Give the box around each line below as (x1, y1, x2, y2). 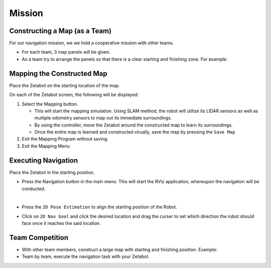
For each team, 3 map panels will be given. (22, 49, 110, 55)
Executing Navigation (9, 156, 78, 165)
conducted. (22, 186, 46, 192)
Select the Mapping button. (22, 101, 78, 107)
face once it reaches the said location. (22, 220, 101, 226)
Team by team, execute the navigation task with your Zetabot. (22, 253, 150, 259)
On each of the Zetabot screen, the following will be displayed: (9, 92, 139, 98)
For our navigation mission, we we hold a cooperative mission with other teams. (9, 40, 174, 46)
